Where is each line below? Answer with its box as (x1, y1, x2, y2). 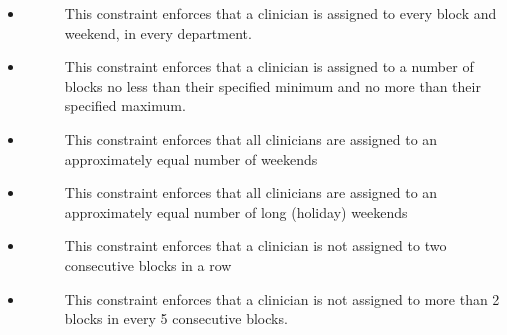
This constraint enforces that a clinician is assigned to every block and (64, 3, 497, 23)
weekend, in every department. (64, 22, 252, 43)
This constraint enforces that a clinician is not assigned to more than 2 (64, 288, 500, 309)
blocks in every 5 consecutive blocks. (64, 308, 288, 329)
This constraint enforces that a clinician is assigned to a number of (64, 56, 474, 77)
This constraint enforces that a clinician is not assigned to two (64, 235, 447, 256)
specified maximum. (64, 95, 186, 116)
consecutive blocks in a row (64, 254, 232, 275)
